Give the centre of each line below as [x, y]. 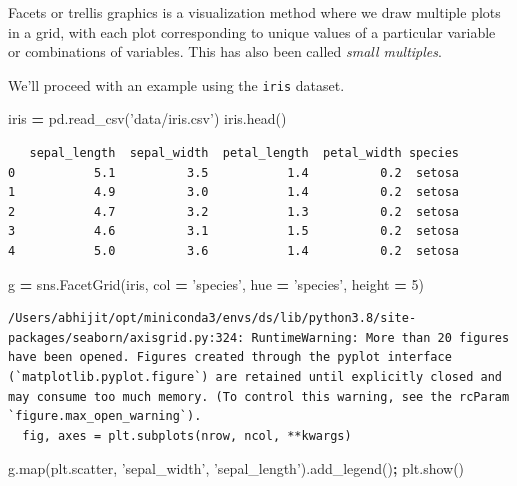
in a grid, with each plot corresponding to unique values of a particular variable [252, 31]
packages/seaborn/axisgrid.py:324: [126, 337]
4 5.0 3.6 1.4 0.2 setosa [234, 251]
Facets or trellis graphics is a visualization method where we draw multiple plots [254, 12]
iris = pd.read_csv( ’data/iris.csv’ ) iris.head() [147, 118]
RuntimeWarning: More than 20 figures [380, 337]
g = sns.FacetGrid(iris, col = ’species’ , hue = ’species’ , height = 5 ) [216, 283]
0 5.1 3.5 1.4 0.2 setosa [234, 172]
